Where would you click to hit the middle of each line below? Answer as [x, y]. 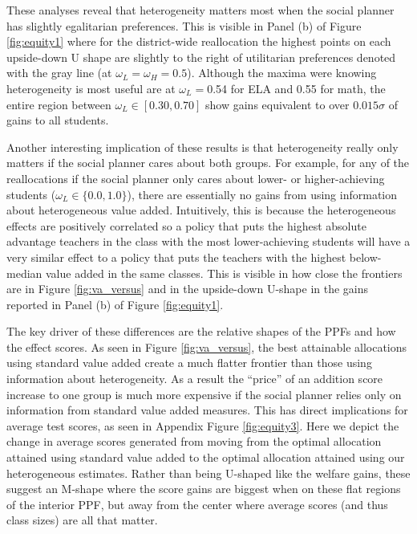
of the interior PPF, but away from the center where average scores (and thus [197, 504]
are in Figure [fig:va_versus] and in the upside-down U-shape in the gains [188, 289]
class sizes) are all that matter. [82, 520]
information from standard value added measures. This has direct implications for [207, 410]
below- [365, 257]
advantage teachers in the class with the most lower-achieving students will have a [208, 241]
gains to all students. [58, 120]
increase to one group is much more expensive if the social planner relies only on [204, 394]
